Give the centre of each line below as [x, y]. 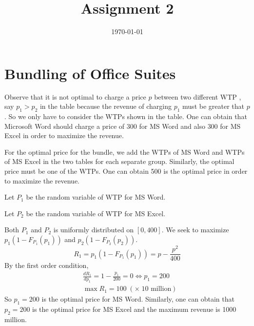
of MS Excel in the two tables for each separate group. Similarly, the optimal [119, 161]
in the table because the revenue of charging [106, 106]
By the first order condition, [47, 265]
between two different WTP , [198, 96]
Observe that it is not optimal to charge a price [75, 96]
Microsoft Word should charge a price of [65, 126]
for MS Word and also [172, 126]
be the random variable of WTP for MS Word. [96, 197]
